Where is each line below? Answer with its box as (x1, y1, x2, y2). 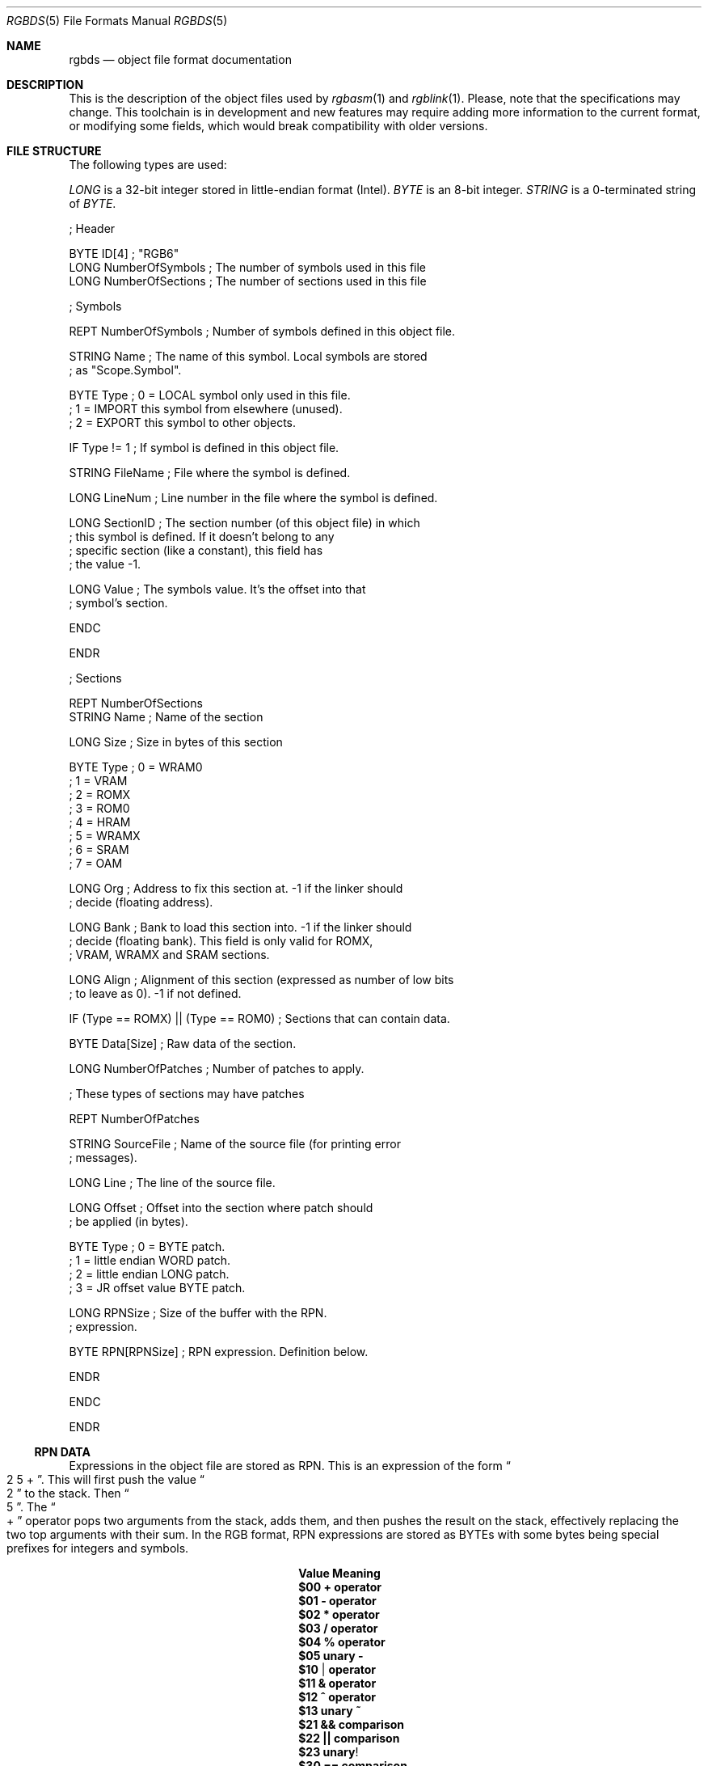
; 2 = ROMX (69, 788, 131, 801)
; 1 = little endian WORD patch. (69, 1253, 231, 1267)
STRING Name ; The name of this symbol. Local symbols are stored (69, 349, 428, 363)
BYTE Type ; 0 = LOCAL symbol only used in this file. (69, 388, 351, 402)
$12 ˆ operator (298, 1690, 376, 1704)
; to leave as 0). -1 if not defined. (69, 987, 242, 1000)
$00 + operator (298, 1580, 382, 1594)
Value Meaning (298, 1566, 381, 1580)
